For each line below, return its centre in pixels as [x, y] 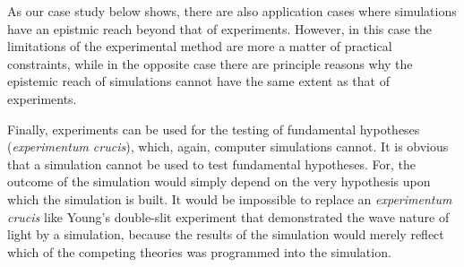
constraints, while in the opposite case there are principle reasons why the [210, 63]
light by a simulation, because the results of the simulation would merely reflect [226, 234]
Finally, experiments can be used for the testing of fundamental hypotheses [214, 129]
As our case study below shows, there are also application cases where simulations [232, 11]
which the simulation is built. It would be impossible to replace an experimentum [230, 198]
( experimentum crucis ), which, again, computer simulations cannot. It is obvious [228, 146]
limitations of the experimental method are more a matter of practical [200, 46]
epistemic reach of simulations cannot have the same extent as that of [198, 81]
